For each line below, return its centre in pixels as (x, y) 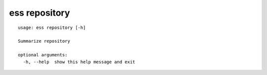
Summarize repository (44, 41)
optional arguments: (43, 55)
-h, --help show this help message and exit (79, 62)
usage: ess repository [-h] (52, 27)
